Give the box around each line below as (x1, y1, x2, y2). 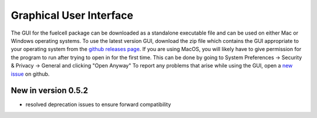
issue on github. (11, 70, 50, 77)
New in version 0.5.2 (11, 86, 88, 96)
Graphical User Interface (11, 9, 133, 22)
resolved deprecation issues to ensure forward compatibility (25, 101, 171, 108)
